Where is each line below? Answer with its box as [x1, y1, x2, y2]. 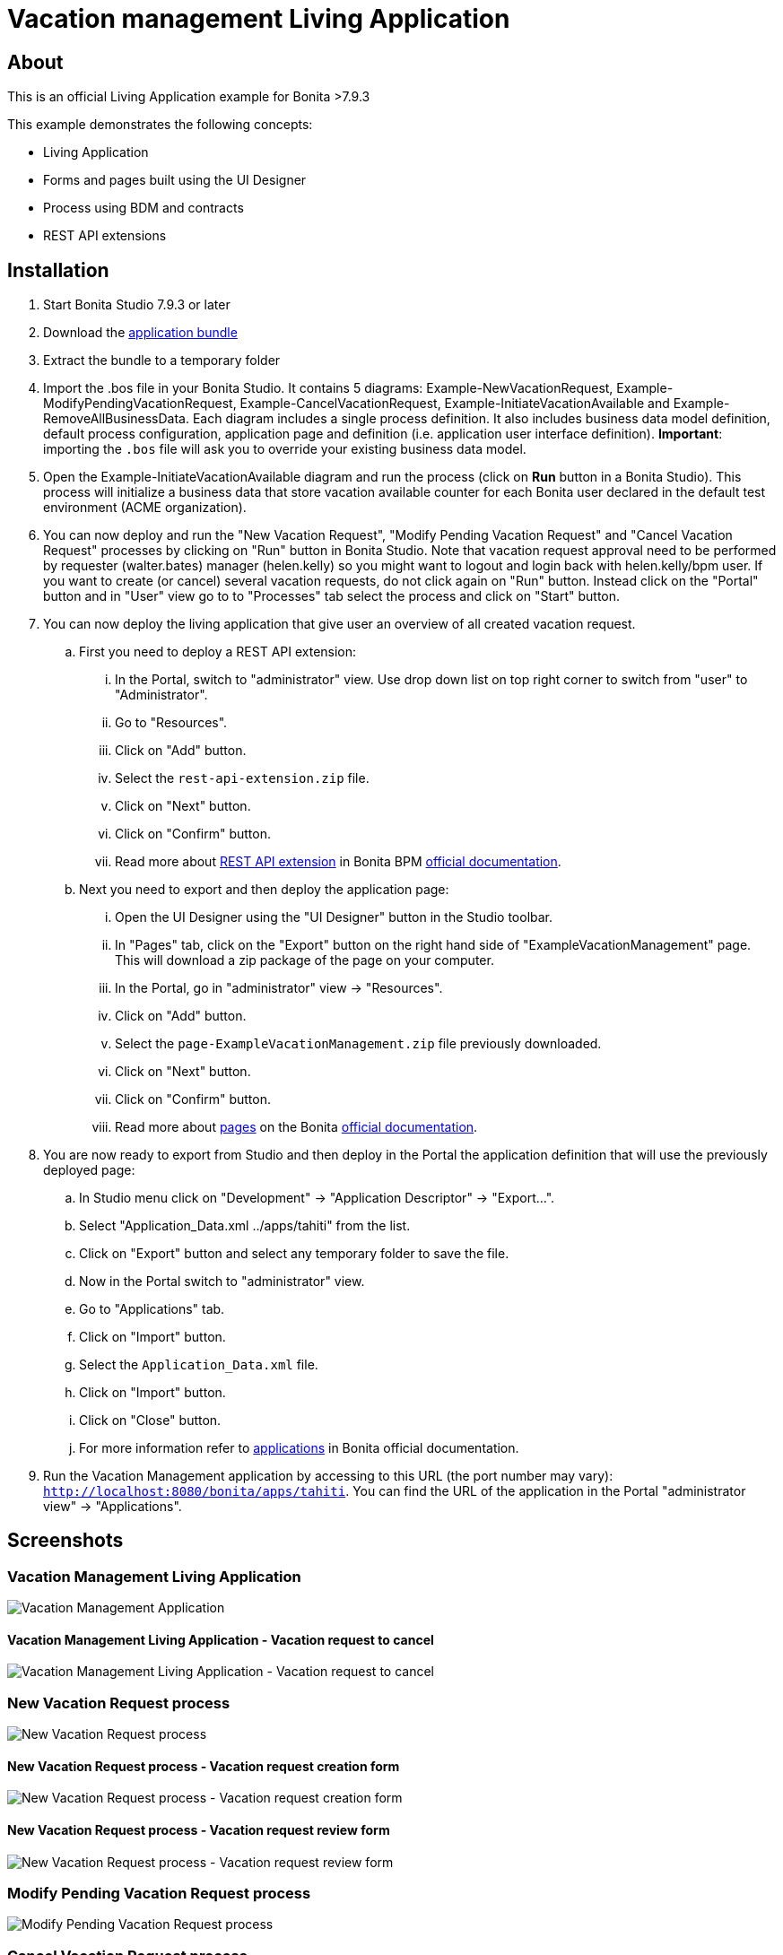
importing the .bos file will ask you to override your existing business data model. [43, 441, 526, 457]
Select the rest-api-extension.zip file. [115, 770, 370, 786]
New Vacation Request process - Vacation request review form [7, 1822, 390, 1838]
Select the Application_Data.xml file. [79, 1357, 318, 1373]
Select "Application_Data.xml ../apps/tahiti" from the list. [79, 1218, 411, 1234]
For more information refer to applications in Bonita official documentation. [79, 1440, 519, 1456]
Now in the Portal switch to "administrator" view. [79, 1273, 365, 1290]
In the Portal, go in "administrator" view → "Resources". [115, 980, 443, 996]
